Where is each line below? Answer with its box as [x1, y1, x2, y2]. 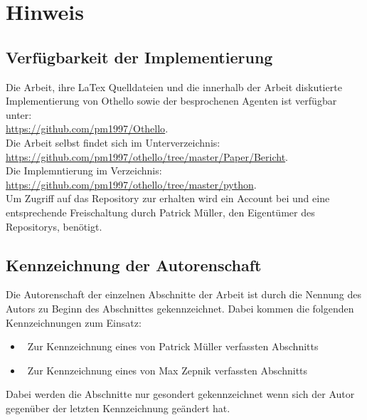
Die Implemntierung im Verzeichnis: [6, 163, 162, 178]
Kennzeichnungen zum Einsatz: [6, 315, 142, 330]
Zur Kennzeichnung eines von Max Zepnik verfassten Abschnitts [27, 362, 308, 377]
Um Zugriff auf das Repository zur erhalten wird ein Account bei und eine [6, 191, 330, 206]
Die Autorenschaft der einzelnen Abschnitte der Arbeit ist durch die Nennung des [6, 287, 362, 302]
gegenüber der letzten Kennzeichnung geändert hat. [6, 400, 230, 415]
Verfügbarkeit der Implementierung [6, 46, 273, 68]
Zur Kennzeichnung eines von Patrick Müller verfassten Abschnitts [27, 339, 319, 354]
